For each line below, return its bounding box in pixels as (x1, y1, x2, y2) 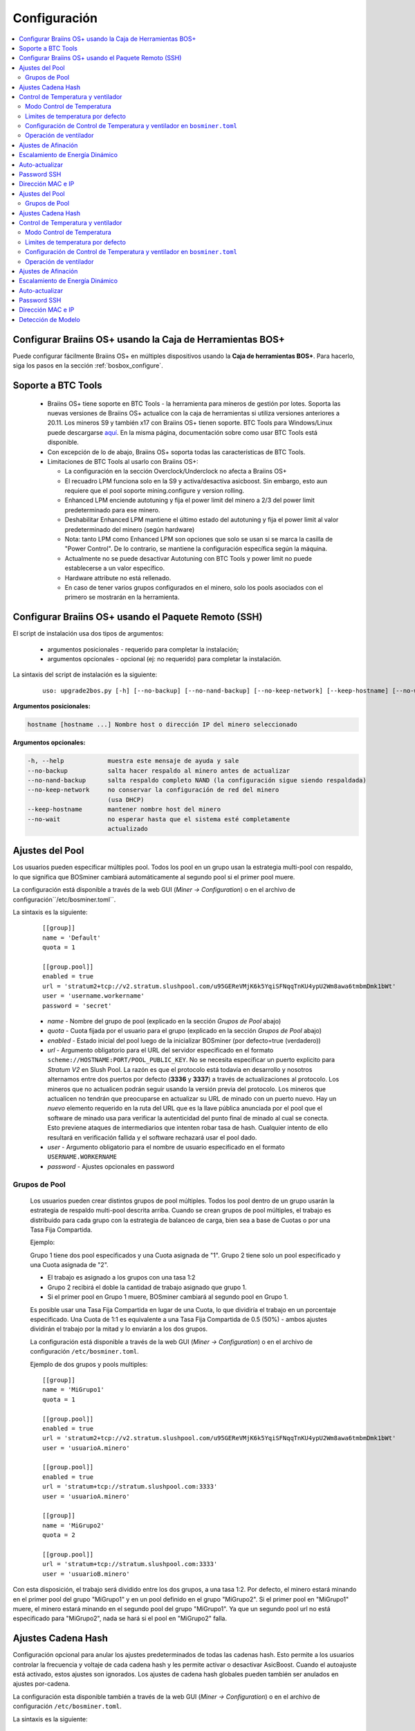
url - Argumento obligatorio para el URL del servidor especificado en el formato (47, 1046, 274, 1055)
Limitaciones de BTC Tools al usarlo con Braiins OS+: (47, 457, 199, 465)
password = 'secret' (42, 1001, 112, 1010)
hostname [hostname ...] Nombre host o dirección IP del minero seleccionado (27, 721, 297, 728)
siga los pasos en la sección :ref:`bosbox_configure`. (12, 361, 163, 370)
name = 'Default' (42, 933, 101, 942)
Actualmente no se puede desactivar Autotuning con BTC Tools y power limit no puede (64, 554, 313, 562)
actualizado (107, 825, 148, 832)
